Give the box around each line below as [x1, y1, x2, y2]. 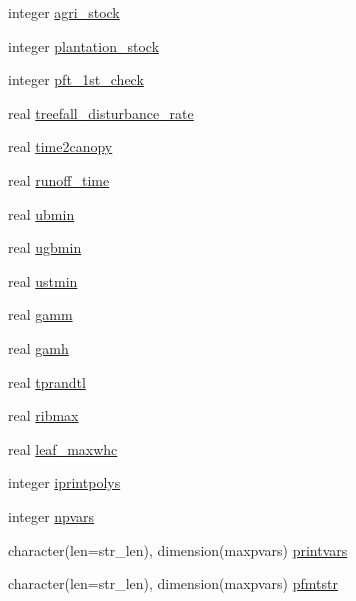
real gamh [8, 337, 69, 358]
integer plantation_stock [8, 35, 160, 56]
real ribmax [8, 405, 79, 426]
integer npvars [8, 505, 95, 526]
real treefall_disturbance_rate [8, 102, 194, 123]
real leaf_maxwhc [8, 438, 118, 459]
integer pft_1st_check [8, 69, 144, 90]
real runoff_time [8, 169, 110, 190]
